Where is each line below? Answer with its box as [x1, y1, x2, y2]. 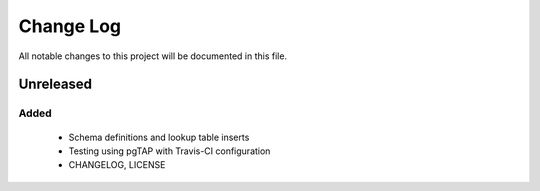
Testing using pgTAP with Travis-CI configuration [68, 145, 271, 157]
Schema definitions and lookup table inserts [68, 131, 250, 143]
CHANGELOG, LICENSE [68, 159, 166, 171]
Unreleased [18, 76, 93, 93]
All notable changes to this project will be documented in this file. [18, 50, 288, 62]
